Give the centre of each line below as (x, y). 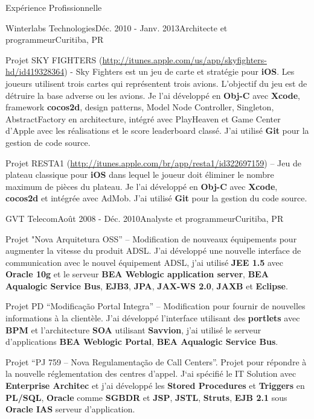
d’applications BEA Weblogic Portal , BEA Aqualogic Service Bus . (142, 342)
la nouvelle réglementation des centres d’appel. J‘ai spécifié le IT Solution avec (151, 373)
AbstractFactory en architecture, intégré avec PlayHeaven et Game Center (143, 118)
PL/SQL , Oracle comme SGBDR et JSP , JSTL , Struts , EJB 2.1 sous (146, 397)
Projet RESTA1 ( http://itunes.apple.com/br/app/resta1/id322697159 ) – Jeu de (153, 162)
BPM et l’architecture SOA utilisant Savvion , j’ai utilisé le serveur (133, 329)
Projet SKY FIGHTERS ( (54, 59)
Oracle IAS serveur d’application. (70, 409)
